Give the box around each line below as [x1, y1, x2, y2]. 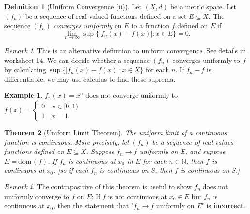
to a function [131, 20, 170, 31]
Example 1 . [4, 90, 43, 100]
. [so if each [53, 165, 88, 175]
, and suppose [185, 146, 226, 156]
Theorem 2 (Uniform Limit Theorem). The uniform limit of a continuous [4, 127, 227, 137]
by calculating [4, 64, 46, 75]
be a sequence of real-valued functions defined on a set [25, 11, 187, 21]
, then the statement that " [53, 200, 134, 211]
